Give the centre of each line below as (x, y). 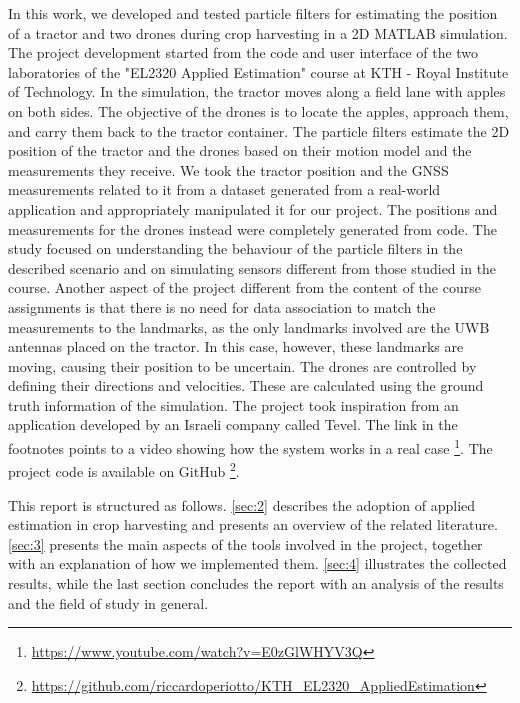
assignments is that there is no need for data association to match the (222, 306)
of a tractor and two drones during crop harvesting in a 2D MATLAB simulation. (258, 32)
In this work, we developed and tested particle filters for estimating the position (253, 13)
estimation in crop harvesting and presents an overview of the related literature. (253, 524)
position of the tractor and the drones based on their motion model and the (240, 150)
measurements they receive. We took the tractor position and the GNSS (228, 169)
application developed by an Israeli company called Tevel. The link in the (233, 424)
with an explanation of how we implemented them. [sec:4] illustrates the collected (257, 563)
